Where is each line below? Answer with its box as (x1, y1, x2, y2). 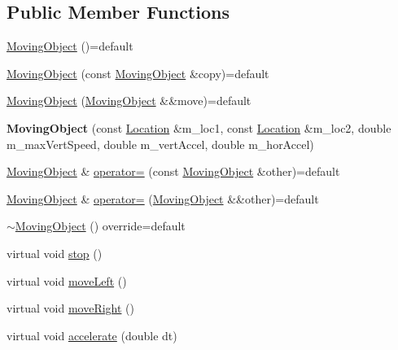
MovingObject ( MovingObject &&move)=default (7, 92, 251, 109)
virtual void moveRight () (7, 300, 134, 317)
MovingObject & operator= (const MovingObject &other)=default (7, 163, 340, 180)
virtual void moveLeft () (7, 272, 127, 289)
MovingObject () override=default (15, 217, 186, 234)
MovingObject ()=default (7, 37, 133, 55)
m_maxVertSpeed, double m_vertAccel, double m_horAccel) (7, 135, 314, 152)
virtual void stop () (7, 244, 103, 261)
